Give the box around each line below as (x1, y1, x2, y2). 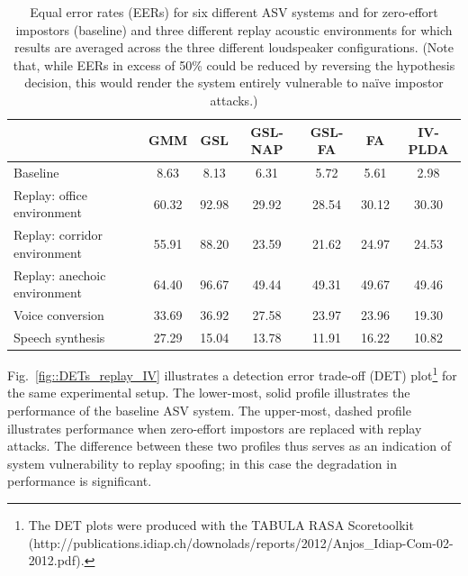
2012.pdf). (28, 551, 85, 570)
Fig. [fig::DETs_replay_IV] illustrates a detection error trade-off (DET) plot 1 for (7, 363, 457, 384)
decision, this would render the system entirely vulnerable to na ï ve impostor (24, 73, 444, 92)
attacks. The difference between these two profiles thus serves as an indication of (7, 436, 451, 455)
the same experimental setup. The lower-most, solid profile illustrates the (7, 383, 410, 402)
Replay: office (13, 185, 87, 204)
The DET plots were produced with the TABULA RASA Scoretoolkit (28, 515, 414, 534)
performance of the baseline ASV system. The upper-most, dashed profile (7, 400, 411, 419)
